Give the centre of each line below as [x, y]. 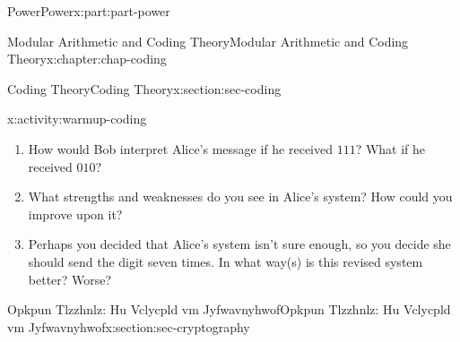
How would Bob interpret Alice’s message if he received [181, 148]
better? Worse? [70, 279]
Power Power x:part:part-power [89, 11]
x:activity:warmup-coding [77, 119]
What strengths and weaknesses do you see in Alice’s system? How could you [240, 197]
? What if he [391, 148]
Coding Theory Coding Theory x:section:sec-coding [144, 88]
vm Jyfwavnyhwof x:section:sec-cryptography [129, 326]
